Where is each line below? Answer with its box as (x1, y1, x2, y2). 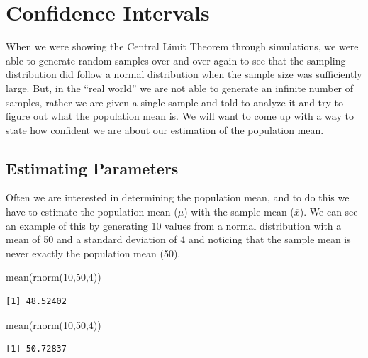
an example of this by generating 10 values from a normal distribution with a (6, 218, 342, 233)
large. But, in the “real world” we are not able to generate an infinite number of (6, 80, 354, 95)
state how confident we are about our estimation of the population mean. (6, 122, 324, 137)
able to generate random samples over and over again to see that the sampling (6, 52, 346, 67)
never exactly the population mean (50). (6, 245, 181, 260)
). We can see (299, 204, 358, 219)
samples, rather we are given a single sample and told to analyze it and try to (6, 94, 344, 109)
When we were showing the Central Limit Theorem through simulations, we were (6, 39, 359, 54)
